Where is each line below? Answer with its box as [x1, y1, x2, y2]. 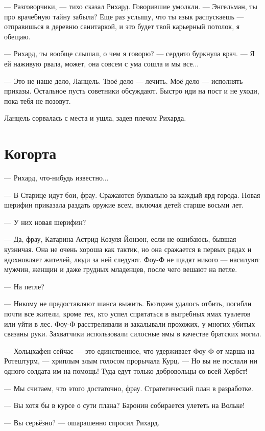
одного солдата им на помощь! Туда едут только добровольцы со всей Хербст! [4, 365, 248, 376]
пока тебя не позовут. [4, 95, 71, 106]
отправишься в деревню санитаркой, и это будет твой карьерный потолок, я [4, 21, 240, 32]
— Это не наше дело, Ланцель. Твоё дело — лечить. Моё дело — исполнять [4, 75, 243, 86]
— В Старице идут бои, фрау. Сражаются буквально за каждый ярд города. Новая [4, 189, 260, 200]
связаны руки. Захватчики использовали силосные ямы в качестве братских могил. [4, 328, 261, 339]
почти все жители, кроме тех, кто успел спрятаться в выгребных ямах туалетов [4, 308, 251, 319]
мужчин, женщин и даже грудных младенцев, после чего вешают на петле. [4, 264, 237, 275]
